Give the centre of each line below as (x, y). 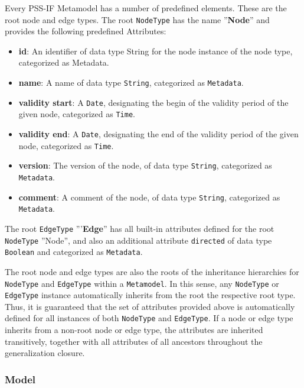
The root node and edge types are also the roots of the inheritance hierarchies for (152, 271)
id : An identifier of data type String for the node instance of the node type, (156, 51)
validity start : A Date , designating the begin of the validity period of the (153, 102)
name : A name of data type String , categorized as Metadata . (131, 83)
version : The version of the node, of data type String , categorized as (145, 165)
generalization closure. (45, 353)
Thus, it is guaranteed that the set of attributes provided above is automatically (150, 306)
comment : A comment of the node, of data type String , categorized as (149, 197)
